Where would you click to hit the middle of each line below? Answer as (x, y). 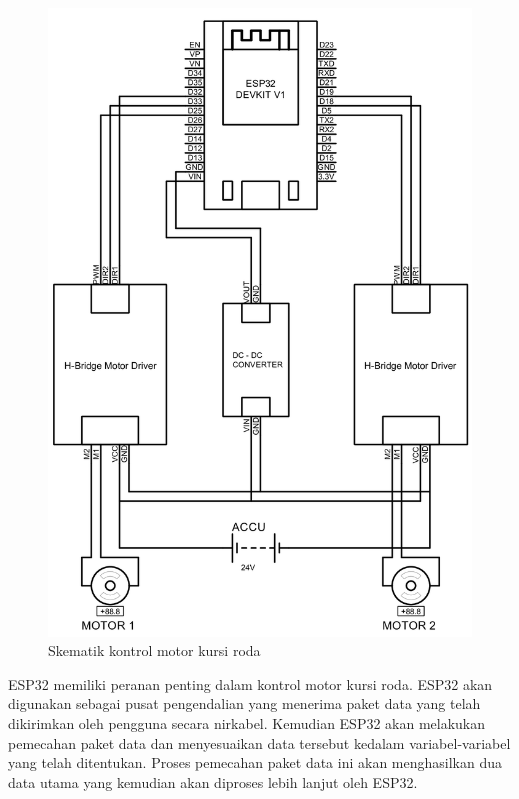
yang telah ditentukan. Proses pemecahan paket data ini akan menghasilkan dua (255, 762)
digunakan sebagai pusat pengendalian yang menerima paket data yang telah (244, 703)
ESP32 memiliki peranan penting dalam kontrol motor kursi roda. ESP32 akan (250, 683)
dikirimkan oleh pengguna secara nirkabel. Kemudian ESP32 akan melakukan (247, 723)
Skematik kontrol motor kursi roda (154, 650)
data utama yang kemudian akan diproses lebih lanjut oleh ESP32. (213, 781)
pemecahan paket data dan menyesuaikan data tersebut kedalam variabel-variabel (259, 742)
